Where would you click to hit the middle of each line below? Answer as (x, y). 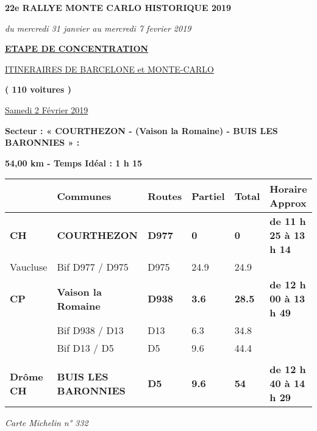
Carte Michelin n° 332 (47, 423)
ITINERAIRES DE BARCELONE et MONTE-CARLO (109, 69)
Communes (84, 196)
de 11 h (288, 221)
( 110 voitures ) (38, 89)
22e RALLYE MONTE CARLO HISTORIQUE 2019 (118, 7)
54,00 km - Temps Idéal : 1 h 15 (74, 162)
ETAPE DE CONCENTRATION (77, 48)
